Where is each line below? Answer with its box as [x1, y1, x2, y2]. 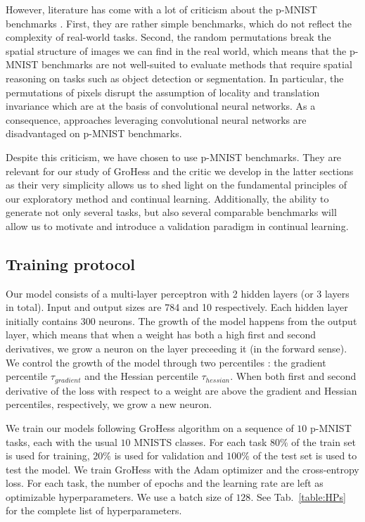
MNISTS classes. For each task [134, 434, 267, 449]
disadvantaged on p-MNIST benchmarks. [6, 126, 182, 141]
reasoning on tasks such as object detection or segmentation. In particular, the [6, 70, 344, 85]
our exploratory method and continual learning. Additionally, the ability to [6, 191, 329, 205]
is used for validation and [114, 448, 224, 463]
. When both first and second [230, 369, 357, 383]
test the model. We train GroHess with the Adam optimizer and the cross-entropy [6, 461, 359, 476]
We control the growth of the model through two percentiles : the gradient [6, 355, 326, 369]
